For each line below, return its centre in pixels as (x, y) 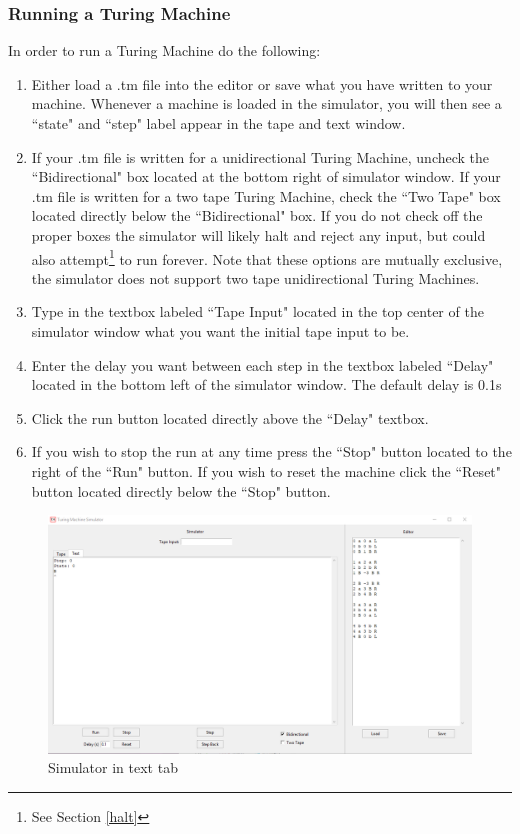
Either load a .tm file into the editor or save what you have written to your (262, 83)
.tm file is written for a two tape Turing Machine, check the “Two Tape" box (266, 195)
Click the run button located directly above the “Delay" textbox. (230, 417)
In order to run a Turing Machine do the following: (164, 50)
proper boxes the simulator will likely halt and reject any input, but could (258, 234)
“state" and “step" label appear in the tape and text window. (218, 123)
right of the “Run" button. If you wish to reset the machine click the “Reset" (266, 470)
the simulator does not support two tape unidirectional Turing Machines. (255, 277)
